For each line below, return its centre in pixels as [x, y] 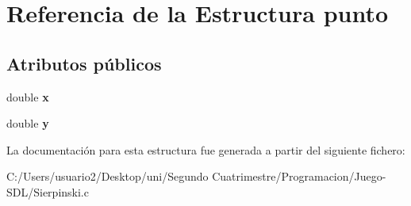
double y [28, 123]
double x [28, 96]
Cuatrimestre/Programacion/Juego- [299, 176]
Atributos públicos [84, 63]
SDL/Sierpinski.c [48, 191]
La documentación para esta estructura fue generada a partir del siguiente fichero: [206, 149]
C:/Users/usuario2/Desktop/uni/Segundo [108, 176]
